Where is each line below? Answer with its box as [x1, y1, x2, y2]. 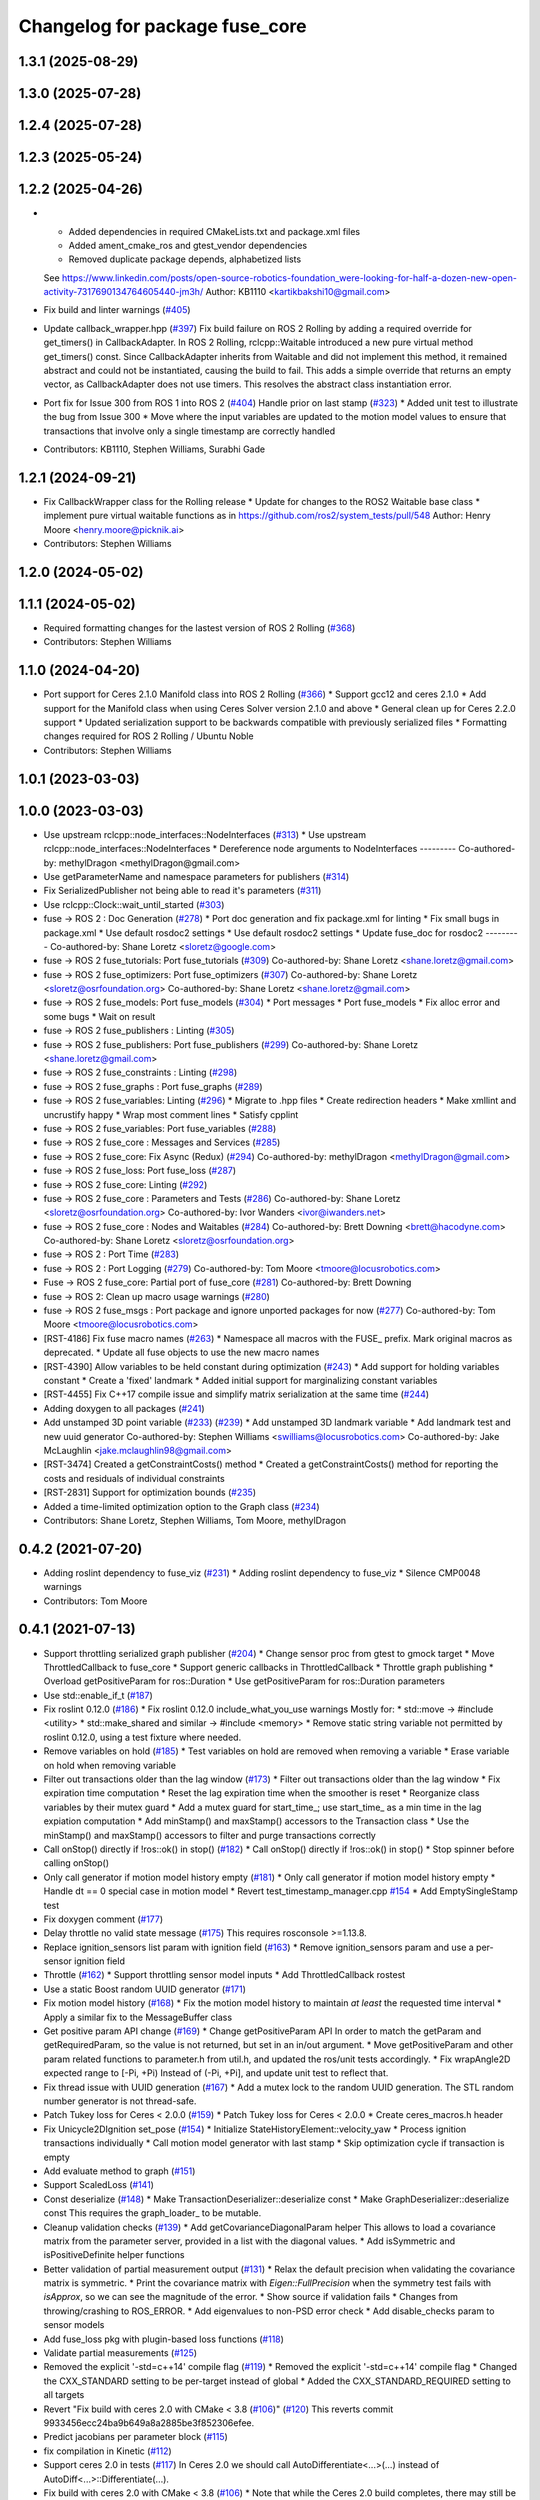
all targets [43, 2389, 85, 2401]
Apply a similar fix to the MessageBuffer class [43, 2011, 233, 2023]
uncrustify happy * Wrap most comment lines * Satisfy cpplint [43, 1108, 299, 1120]
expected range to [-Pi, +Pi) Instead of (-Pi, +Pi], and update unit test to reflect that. [43, 2067, 389, 2079]
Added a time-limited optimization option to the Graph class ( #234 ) [43, 1500, 320, 1512]
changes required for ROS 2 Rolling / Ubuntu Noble [43, 730, 254, 742]
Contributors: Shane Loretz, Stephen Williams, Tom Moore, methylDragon [43, 1514, 347, 1526]
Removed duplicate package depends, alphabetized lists [68, 253, 302, 265]
